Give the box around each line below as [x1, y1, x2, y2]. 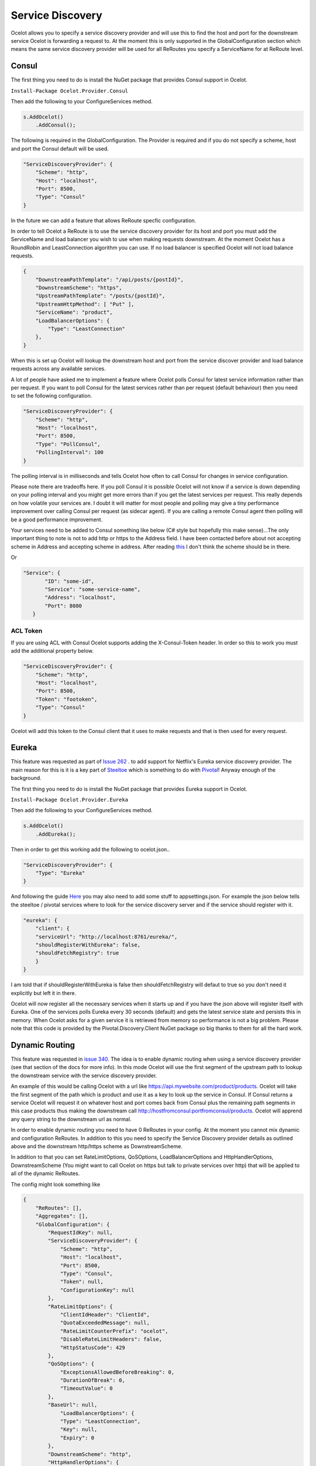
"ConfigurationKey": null [60, 1287, 135, 1293]
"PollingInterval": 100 [35, 449, 104, 456]
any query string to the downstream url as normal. [11, 1115, 132, 1122]
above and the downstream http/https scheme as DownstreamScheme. [11, 1142, 183, 1149]
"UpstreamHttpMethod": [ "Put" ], [35, 301, 135, 307]
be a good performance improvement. [11, 516, 103, 523]
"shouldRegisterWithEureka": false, [35, 942, 140, 948]
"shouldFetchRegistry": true [35, 950, 119, 956]
